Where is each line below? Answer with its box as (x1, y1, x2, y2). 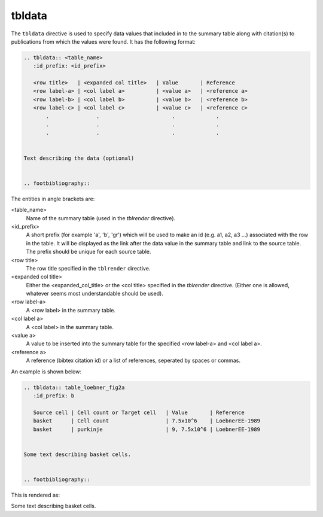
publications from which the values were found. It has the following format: (11, 38, 196, 45)
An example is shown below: (11, 368, 82, 375)
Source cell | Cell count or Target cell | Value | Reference (33, 409, 245, 416)
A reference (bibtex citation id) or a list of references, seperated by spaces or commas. (26, 357, 240, 364)
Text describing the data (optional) (23, 154, 135, 162)
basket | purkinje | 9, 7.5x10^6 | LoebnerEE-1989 (33, 425, 260, 433)
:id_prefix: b (33, 392, 75, 399)
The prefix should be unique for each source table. (26, 248, 151, 256)
